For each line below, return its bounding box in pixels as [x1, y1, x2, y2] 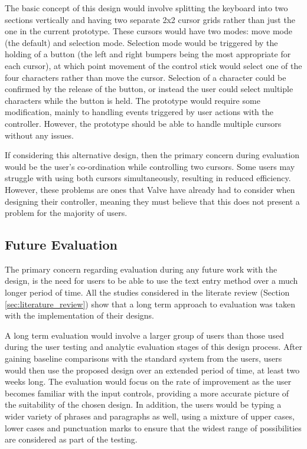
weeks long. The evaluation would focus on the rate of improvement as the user [5, 375, 292, 388]
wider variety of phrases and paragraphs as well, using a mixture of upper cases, [5, 410, 295, 422]
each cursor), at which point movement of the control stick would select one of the [5, 59, 302, 71]
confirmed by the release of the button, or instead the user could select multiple [5, 83, 293, 95]
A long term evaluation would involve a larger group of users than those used [5, 329, 285, 341]
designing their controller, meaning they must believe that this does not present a [5, 195, 300, 207]
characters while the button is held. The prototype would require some [5, 94, 260, 106]
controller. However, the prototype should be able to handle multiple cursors [5, 117, 282, 129]
